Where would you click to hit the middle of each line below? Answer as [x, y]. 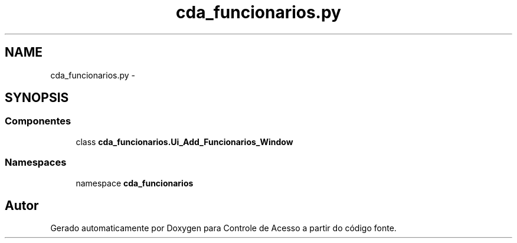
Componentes [38, 121]
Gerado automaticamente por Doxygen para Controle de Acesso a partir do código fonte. [223, 228]
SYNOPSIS [37, 98]
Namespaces [36, 162]
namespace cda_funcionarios [135, 183]
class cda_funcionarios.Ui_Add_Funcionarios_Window [184, 142]
